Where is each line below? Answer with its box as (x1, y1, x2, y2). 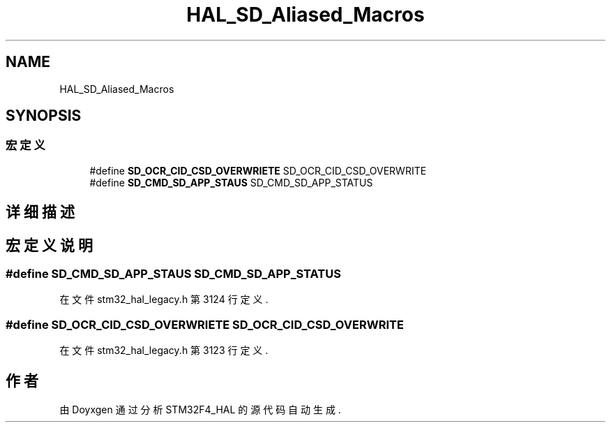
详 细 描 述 (6, 203, 75, 221)
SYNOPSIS (6, 107, 82, 125)
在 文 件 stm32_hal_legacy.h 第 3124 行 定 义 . (59, 293, 269, 306)
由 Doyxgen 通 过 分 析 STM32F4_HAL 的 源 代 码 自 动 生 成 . (59, 404, 341, 416)
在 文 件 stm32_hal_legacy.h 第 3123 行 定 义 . (59, 344, 269, 357)
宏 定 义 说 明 (6, 236, 93, 254)
